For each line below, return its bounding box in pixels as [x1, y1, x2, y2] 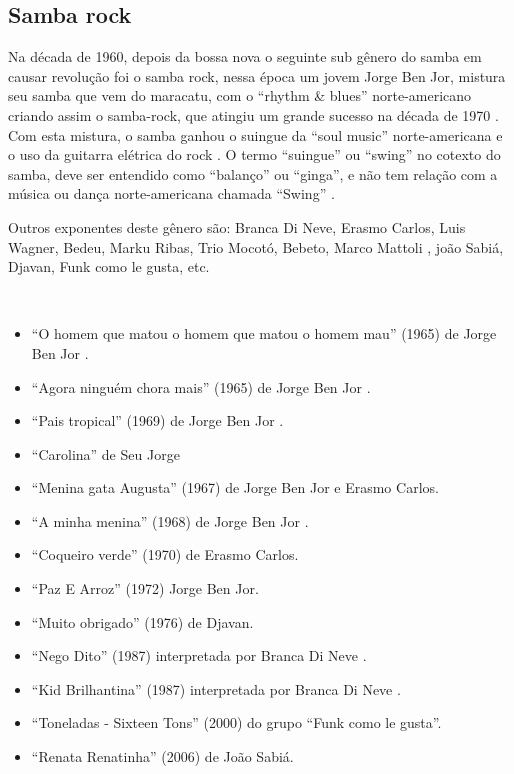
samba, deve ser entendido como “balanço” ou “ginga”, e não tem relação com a [8, 163, 498, 184]
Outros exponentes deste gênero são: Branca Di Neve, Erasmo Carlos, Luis [8, 216, 466, 237]
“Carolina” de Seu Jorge [31, 443, 180, 464]
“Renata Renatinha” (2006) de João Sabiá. [31, 746, 294, 767]
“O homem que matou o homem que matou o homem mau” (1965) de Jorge [31, 323, 497, 344]
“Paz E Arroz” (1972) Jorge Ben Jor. [31, 578, 259, 599]
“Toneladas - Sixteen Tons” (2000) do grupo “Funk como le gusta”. [31, 712, 442, 733]
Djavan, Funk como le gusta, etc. [8, 256, 210, 277]
